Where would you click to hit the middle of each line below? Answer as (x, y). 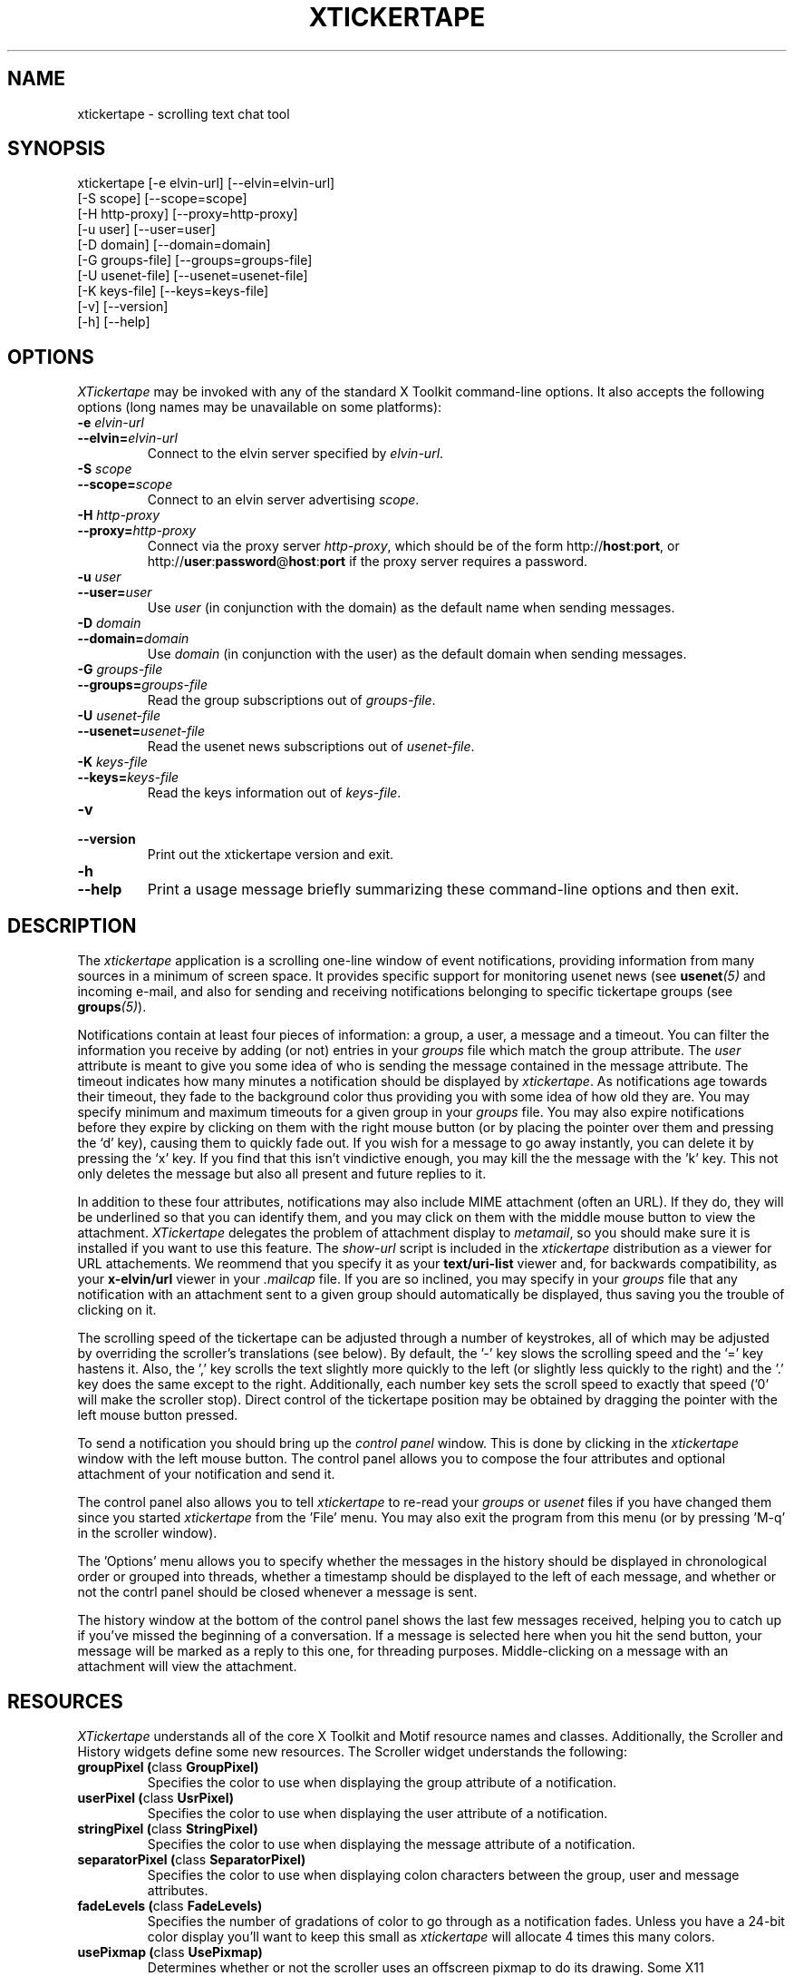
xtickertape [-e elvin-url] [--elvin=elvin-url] (206, 183)
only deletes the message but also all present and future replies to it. (282, 1174)
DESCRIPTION (72, 925)
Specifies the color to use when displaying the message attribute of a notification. (392, 1844)
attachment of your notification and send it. (206, 1474)
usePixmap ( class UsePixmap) (170, 1952)
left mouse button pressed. (158, 1415)
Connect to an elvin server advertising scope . (283, 500)
